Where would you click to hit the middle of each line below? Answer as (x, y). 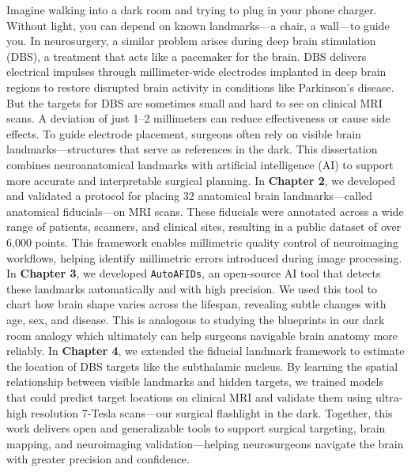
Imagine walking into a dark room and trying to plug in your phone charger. (192, 9)
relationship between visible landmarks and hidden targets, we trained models (195, 381)
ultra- (389, 396)
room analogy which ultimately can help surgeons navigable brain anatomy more (202, 335)
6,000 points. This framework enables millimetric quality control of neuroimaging (202, 242)
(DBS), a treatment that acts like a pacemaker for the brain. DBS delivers (187, 56)
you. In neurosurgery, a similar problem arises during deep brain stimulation (191, 41)
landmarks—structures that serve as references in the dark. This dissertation (192, 149)
